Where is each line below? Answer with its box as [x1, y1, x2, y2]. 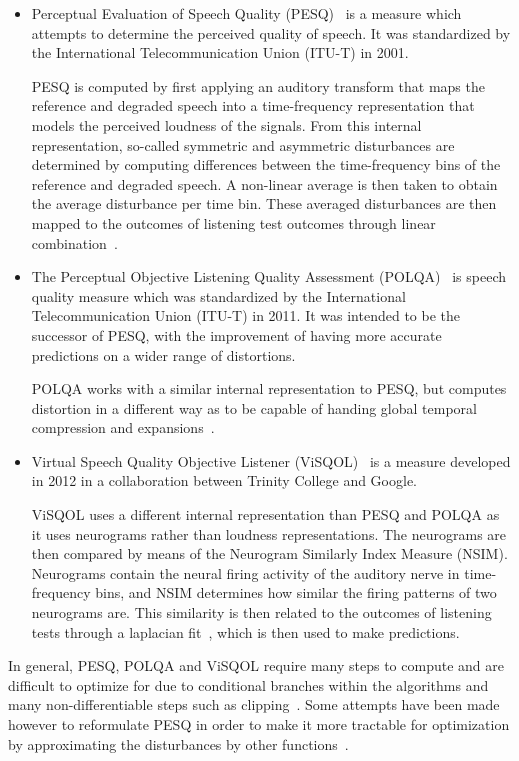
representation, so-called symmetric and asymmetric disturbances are [31, 134, 455, 155]
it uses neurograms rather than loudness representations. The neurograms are [31, 523, 507, 544]
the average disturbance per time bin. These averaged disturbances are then [31, 193, 497, 214]
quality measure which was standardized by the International [31, 285, 406, 306]
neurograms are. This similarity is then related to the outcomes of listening [31, 602, 492, 623]
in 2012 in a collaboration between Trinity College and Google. [31, 470, 417, 491]
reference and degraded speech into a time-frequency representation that [31, 95, 475, 116]
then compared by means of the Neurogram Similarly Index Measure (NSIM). [31, 543, 508, 564]
